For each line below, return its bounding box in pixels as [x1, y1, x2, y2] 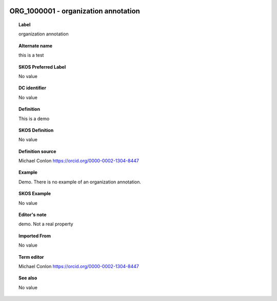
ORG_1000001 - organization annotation [9, 7, 141, 15]
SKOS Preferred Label [18, 64, 66, 70]
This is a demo [18, 116, 50, 122]
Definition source [18, 148, 56, 154]
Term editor [18, 254, 44, 260]
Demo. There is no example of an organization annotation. [18, 179, 141, 185]
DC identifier [18, 85, 46, 91]
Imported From [18, 233, 51, 239]
